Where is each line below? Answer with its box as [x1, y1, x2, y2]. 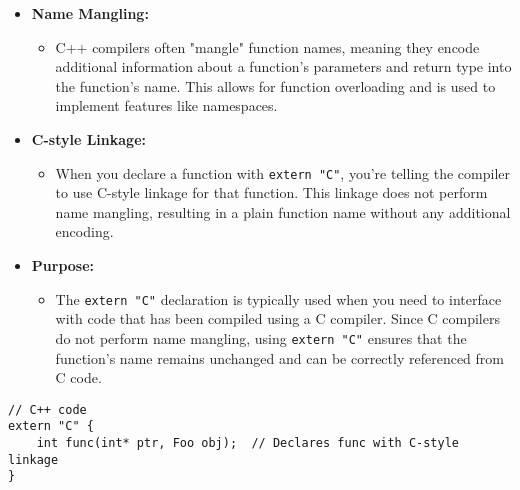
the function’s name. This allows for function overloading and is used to [55, 75, 496, 96]
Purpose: [31, 255, 95, 275]
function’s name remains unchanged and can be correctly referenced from [55, 347, 504, 368]
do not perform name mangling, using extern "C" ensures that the [55, 327, 467, 348]
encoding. [55, 221, 114, 242]
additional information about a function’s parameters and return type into [55, 56, 512, 77]
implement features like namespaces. [55, 95, 278, 116]
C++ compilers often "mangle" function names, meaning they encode [55, 36, 480, 57]
